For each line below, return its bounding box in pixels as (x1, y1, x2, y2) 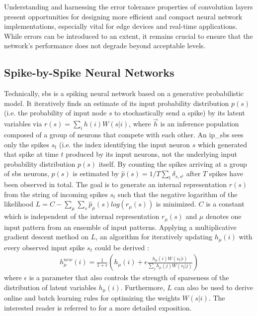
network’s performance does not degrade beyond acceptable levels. (4, 40, 206, 51)
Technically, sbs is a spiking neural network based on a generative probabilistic (4, 88, 244, 99)
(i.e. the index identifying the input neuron (59, 139, 190, 149)
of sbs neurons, (4, 168, 49, 179)
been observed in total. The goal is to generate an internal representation (4, 179, 227, 190)
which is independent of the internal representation (4, 211, 160, 221)
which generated (197, 139, 248, 149)
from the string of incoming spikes (4, 189, 108, 199)
